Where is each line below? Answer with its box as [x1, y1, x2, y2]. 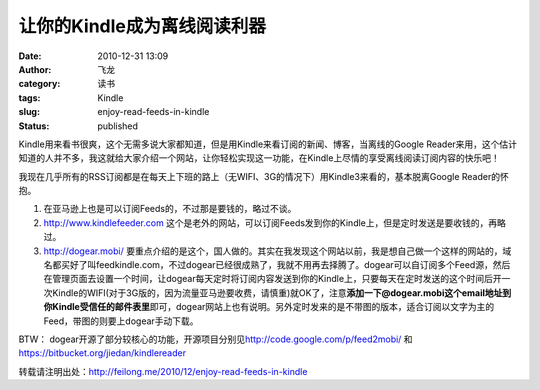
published [97, 120, 139, 132]
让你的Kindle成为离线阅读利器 [18, 15, 267, 37]
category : [18, 78, 61, 90]
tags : [18, 91, 41, 104]
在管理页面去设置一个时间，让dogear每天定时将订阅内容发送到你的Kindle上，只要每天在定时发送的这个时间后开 [43, 273, 502, 285]
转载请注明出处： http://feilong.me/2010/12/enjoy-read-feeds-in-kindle [18, 365, 308, 377]
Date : [18, 50, 42, 62]
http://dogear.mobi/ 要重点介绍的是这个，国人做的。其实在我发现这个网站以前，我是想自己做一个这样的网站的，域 [43, 245, 512, 257]
